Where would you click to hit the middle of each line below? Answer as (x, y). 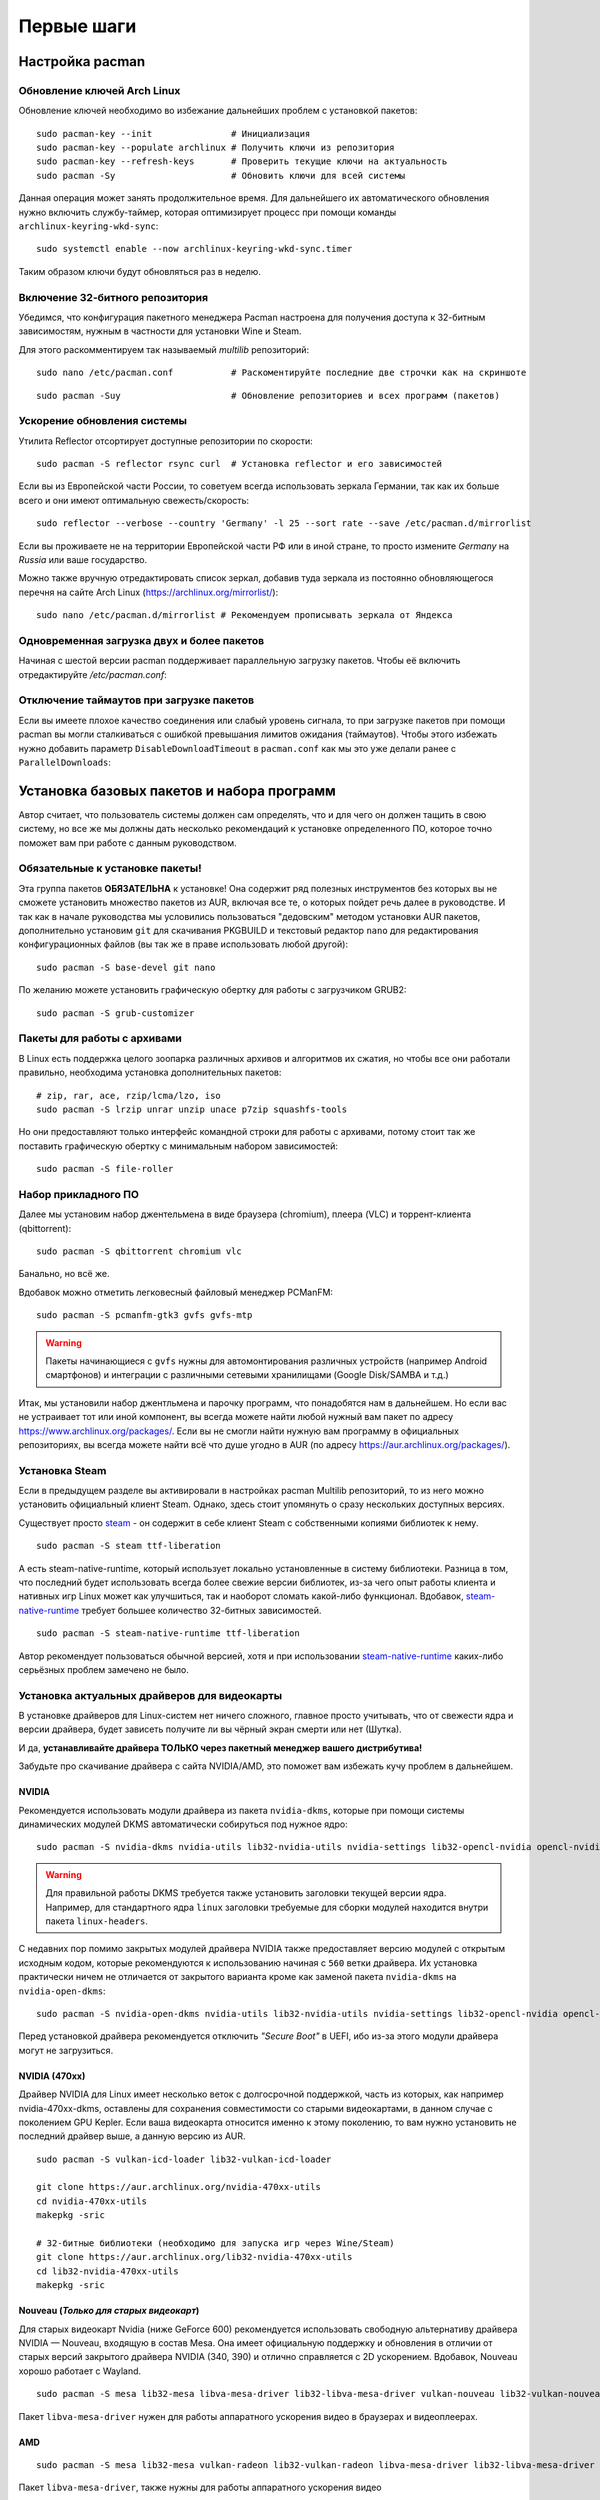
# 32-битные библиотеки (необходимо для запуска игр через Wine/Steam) (215, 2243)
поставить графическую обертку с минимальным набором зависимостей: (178, 1146)
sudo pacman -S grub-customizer (115, 1013)
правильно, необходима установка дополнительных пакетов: (150, 1072)
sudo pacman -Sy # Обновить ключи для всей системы (221, 175)
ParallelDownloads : (65, 762)
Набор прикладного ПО (79, 1194)
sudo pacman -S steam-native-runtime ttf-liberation (168, 1633)
